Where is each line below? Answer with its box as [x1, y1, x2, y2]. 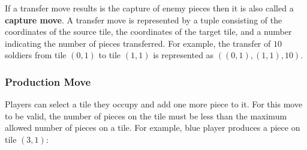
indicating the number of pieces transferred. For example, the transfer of [5, 37, 271, 49]
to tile [98, 49, 121, 61]
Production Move [5, 74, 91, 89]
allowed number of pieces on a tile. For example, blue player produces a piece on [5, 121, 300, 134]
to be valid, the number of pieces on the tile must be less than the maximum [5, 109, 287, 122]
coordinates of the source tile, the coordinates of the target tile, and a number [5, 25, 292, 38]
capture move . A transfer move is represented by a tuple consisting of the [5, 13, 282, 26]
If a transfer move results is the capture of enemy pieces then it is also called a [5, 2, 294, 14]
